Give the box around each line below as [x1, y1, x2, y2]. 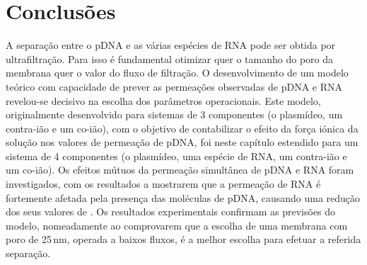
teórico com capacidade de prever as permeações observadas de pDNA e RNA [6, 79, 343, 94]
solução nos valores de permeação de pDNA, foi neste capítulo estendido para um [6, 135, 359, 150]
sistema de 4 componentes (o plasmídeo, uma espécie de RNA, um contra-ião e [6, 148, 347, 163]
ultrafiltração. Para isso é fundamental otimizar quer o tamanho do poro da [6, 51, 334, 66]
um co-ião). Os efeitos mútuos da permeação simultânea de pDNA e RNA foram [6, 162, 354, 177]
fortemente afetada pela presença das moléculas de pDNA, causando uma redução [6, 190, 361, 205]
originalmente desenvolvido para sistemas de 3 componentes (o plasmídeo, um [6, 107, 343, 122]
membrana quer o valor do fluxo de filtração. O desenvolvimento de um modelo [6, 65, 349, 80]
